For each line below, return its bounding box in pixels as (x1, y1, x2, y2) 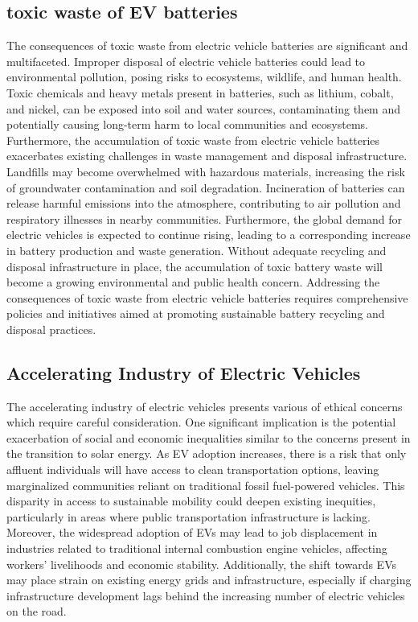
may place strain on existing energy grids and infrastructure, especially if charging (6, 571, 412, 588)
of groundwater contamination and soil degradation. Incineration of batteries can (6, 179, 405, 196)
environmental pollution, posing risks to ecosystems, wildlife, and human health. (6, 68, 402, 85)
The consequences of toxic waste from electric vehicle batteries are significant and (6, 37, 408, 54)
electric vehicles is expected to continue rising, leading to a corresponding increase (6, 226, 411, 243)
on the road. (6, 603, 67, 620)
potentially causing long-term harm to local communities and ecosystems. (6, 116, 368, 133)
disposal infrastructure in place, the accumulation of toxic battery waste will (6, 257, 383, 274)
